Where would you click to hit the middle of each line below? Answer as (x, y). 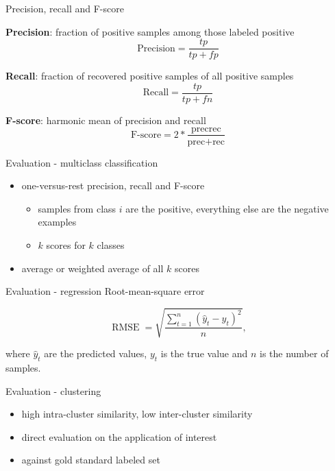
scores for (66, 244)
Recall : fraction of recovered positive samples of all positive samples (150, 76)
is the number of (294, 353)
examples (57, 222)
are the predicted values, (96, 353)
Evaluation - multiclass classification (82, 162)
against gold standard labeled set (91, 460)
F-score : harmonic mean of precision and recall (106, 120)
